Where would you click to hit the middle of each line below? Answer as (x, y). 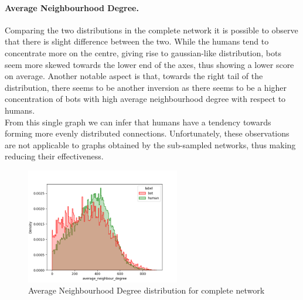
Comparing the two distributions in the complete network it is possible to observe (151, 30)
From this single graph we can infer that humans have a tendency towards (138, 122)
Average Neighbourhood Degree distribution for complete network (147, 290)
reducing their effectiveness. (54, 156)
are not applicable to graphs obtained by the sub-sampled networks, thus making (150, 144)
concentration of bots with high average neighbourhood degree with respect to (145, 99)
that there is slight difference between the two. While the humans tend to (137, 41)
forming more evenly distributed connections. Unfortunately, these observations (147, 133)
